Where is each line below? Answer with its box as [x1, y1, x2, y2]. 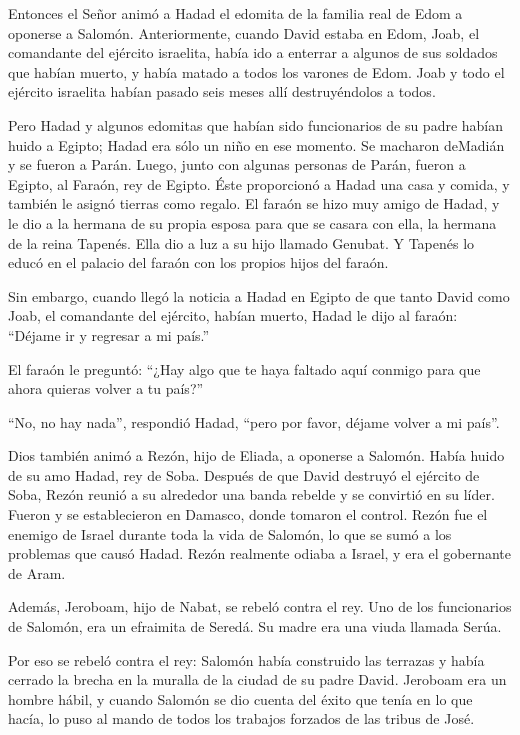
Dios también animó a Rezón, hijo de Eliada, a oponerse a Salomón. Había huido [8, 445, 505, 466]
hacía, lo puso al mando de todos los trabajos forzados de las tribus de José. [8, 708, 475, 729]
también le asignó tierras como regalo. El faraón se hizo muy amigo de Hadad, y [8, 193, 500, 214]
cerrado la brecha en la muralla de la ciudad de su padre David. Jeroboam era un [8, 669, 507, 690]
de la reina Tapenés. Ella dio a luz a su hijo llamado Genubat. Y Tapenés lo [8, 232, 475, 253]
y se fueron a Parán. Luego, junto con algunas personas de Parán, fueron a [8, 154, 466, 175]
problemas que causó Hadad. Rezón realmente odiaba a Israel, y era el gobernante [8, 543, 512, 564]
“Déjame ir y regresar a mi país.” [8, 324, 210, 345]
